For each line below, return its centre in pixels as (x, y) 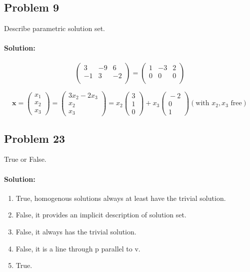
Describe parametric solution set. (54, 28)
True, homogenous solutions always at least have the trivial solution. (121, 198)
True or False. (25, 159)
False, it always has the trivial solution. (76, 231)
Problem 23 (35, 138)
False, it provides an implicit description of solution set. (101, 215)
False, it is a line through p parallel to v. (78, 248)
